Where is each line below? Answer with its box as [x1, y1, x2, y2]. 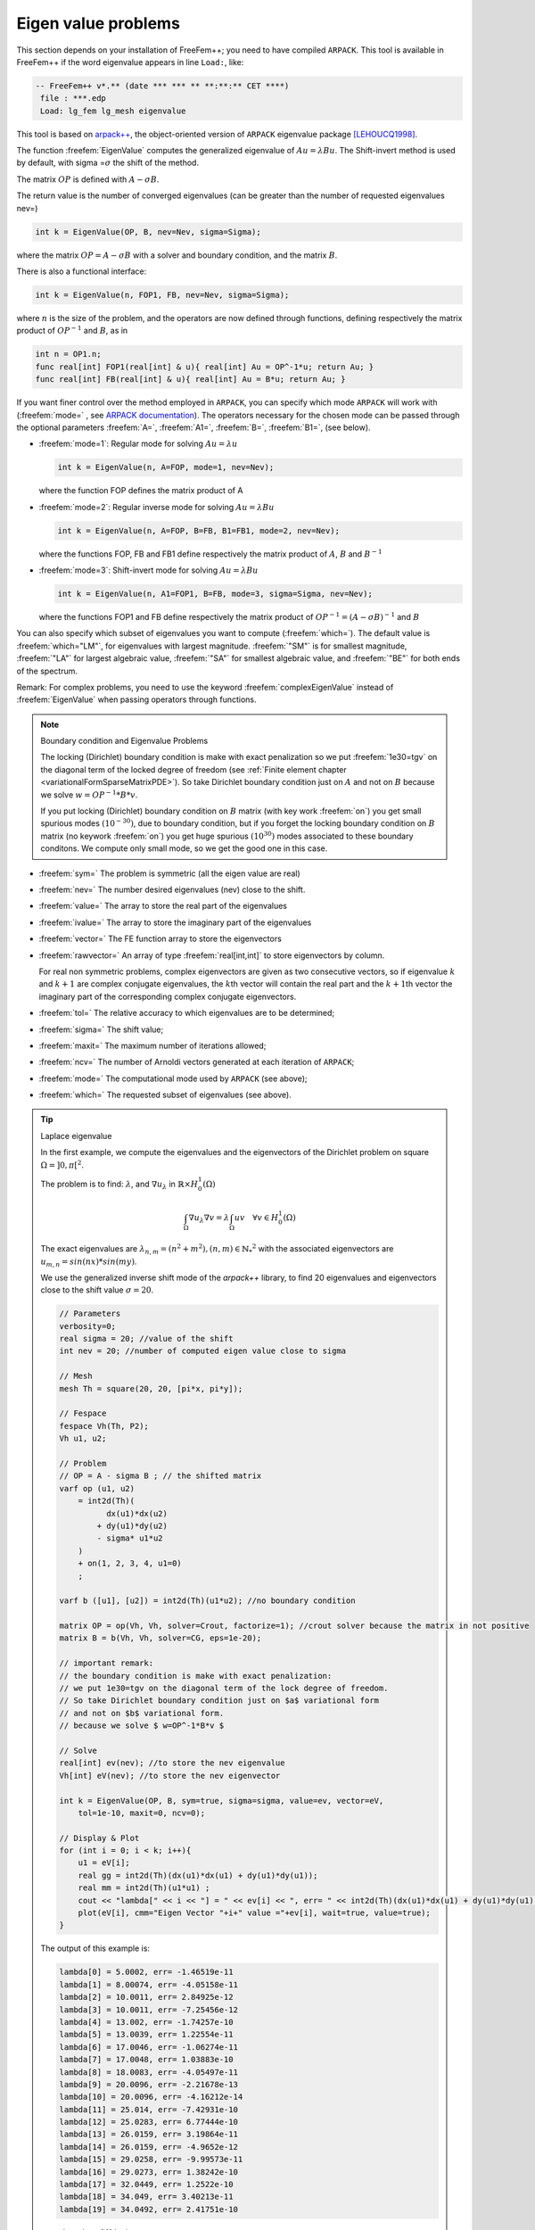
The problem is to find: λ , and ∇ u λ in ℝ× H [40, 1178, 199, 1191]
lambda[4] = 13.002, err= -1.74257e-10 [59, 2017, 234, 2027]
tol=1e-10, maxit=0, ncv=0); [78, 1807, 205, 1818]
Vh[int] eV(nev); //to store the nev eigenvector [59, 1771, 281, 1780]
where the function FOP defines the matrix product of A [38, 485, 243, 496]
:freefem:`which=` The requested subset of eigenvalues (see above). [38, 1089, 292, 1101]
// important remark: [59, 1658, 154, 1668]
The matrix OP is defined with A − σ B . [16, 174, 160, 185]
